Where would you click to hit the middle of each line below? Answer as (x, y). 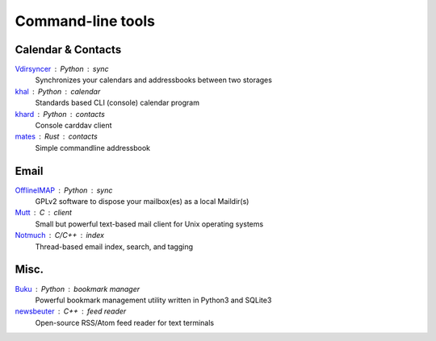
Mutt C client (44, 213)
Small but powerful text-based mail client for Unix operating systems (149, 224)
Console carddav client (73, 126)
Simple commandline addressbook (93, 148)
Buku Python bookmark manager (78, 289)
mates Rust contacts (57, 136)
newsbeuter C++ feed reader (71, 311)
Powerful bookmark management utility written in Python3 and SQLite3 (153, 300)
